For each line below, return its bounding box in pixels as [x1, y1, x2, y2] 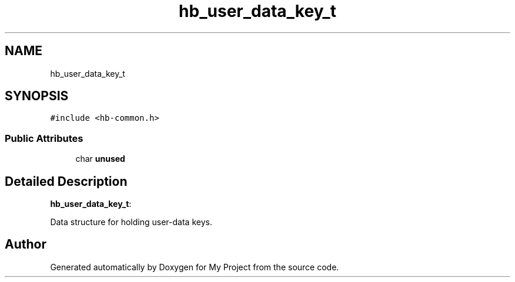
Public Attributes [5, 132, 83, 144]
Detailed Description [5, 174, 128, 189]
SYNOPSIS [5, 89, 69, 104]
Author [5, 237, 46, 252]
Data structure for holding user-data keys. [50, 217, 212, 227]
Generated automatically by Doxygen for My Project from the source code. [50, 261, 339, 272]
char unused [75, 154, 125, 164]
